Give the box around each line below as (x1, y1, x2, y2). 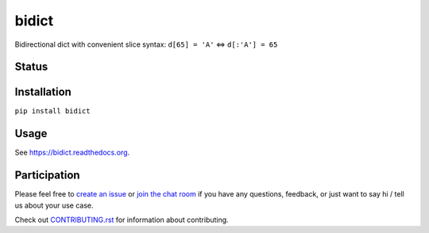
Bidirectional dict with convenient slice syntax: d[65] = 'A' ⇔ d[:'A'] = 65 (14, 40, 278, 49)
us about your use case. (14, 201, 95, 210)
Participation (14, 169, 80, 182)
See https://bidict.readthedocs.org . (14, 147, 130, 158)
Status (14, 60, 48, 74)
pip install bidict (14, 107, 91, 116)
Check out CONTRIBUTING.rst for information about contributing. (14, 215, 230, 225)
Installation (14, 86, 71, 99)
